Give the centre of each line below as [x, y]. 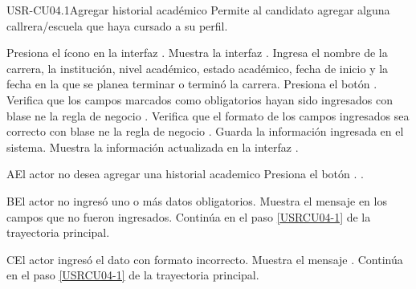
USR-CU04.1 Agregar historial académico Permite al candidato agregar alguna [198, 10]
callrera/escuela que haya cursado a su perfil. [117, 25]
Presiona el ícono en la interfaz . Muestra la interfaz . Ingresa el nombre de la [197, 53]
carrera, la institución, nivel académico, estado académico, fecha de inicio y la [198, 68]
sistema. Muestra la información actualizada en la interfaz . [153, 147]
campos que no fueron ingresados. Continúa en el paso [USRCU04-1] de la [189, 216]
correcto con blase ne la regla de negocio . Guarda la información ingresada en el [205, 131]
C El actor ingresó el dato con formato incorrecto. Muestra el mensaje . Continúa [205, 259]
